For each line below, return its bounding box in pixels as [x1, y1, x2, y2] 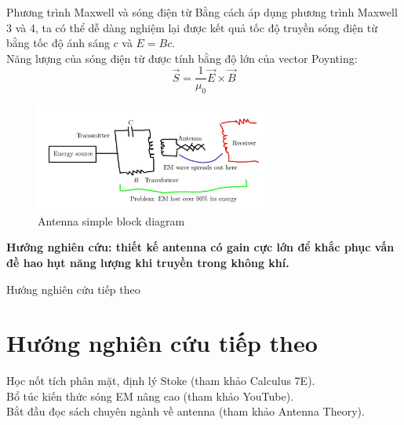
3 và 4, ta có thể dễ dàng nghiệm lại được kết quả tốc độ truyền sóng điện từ [6, 19, 377, 35]
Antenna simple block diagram [38, 212, 185, 229]
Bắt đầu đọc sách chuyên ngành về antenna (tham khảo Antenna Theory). [6, 403, 365, 420]
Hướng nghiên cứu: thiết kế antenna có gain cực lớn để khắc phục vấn [6, 239, 395, 255]
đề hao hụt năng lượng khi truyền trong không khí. [6, 254, 289, 270]
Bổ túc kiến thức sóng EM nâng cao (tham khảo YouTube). [6, 387, 294, 404]
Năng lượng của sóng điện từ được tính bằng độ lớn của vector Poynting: [6, 49, 358, 66]
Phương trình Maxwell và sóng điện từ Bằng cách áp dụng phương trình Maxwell [6, 4, 398, 20]
